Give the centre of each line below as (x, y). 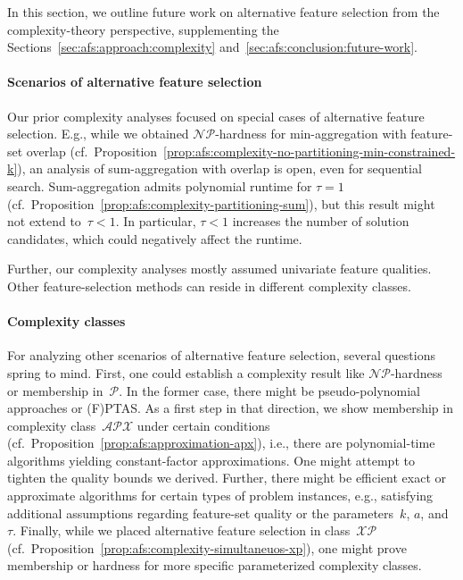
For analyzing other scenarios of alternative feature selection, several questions (221, 355)
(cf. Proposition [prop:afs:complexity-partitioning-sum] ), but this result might (221, 203)
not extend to (44, 221)
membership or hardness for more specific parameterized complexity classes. (215, 565)
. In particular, (156, 221)
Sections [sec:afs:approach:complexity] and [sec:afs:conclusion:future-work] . (212, 47)
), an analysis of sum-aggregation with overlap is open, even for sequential (219, 168)
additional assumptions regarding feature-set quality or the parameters (201, 513)
